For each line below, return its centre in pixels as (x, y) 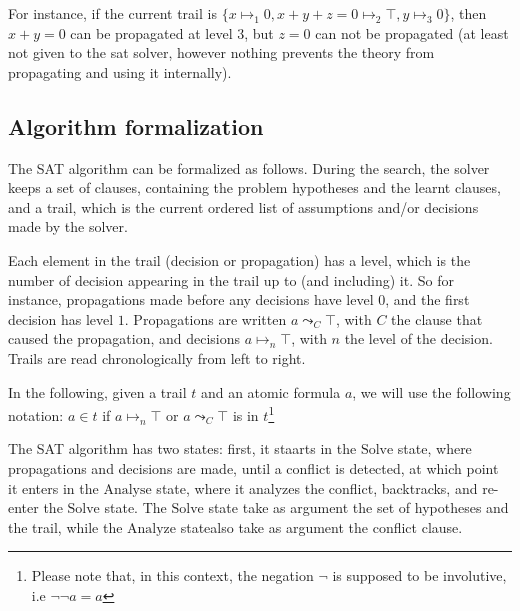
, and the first (427, 299)
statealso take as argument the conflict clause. (321, 526)
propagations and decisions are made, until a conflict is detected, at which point (253, 467)
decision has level (61, 318)
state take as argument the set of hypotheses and (358, 507)
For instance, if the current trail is (112, 13)
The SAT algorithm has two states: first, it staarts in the (182, 448)
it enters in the (53, 487)
